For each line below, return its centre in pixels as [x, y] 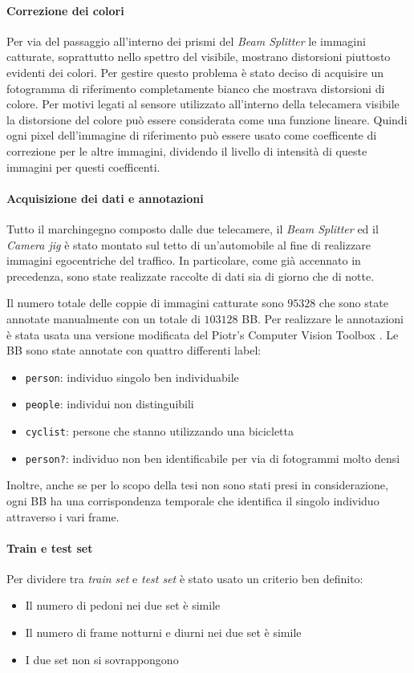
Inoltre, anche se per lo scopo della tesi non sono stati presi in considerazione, [197, 485]
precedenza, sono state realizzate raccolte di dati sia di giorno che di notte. [191, 276]
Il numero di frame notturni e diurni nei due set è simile [163, 632]
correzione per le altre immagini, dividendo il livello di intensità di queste [187, 150]
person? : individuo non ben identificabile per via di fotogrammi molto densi [213, 458]
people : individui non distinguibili [110, 404]
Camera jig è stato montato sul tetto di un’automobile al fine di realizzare [189, 244]
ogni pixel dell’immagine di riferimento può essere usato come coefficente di [192, 135]
